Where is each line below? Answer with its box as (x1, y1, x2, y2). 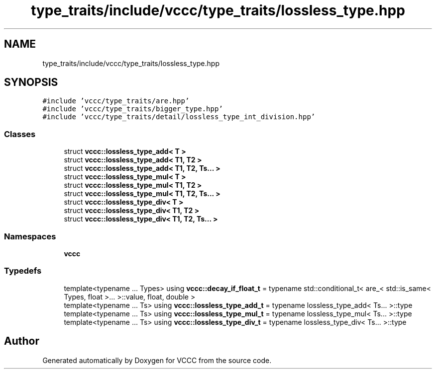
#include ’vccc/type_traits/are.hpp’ (42, 97, 190, 105)
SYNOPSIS (4, 76, 58, 89)
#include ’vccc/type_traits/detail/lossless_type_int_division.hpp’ (42, 113, 316, 121)
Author (4, 335, 39, 348)
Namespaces (4, 231, 56, 241)
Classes (4, 129, 36, 139)
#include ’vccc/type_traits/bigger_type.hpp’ (42, 105, 223, 113)
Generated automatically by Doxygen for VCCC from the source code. (42, 356, 272, 365)
